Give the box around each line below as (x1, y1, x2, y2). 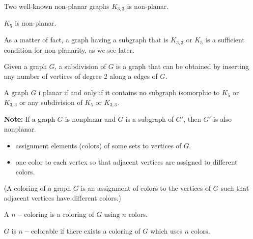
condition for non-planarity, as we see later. (4, 44, 135, 55)
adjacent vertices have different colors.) (4, 192, 121, 203)
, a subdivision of (54, 61, 106, 71)
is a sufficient (205, 34, 245, 45)
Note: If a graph (4, 114, 56, 124)
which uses (150, 226, 183, 236)
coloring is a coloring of (24, 209, 94, 219)
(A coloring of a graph (4, 183, 71, 193)
